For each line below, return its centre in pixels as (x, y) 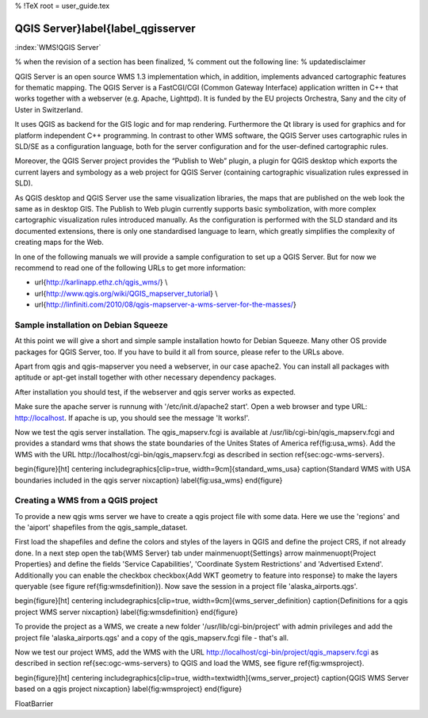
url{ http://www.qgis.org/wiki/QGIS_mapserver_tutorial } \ (126, 293)
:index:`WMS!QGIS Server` (58, 47)
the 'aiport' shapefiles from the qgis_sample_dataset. (101, 528)
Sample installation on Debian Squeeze (91, 325)
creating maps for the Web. (59, 243)
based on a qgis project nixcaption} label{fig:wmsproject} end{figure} (128, 689)
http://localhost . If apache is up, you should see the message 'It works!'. (132, 418)
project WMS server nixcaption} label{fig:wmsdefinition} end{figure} (126, 612)
